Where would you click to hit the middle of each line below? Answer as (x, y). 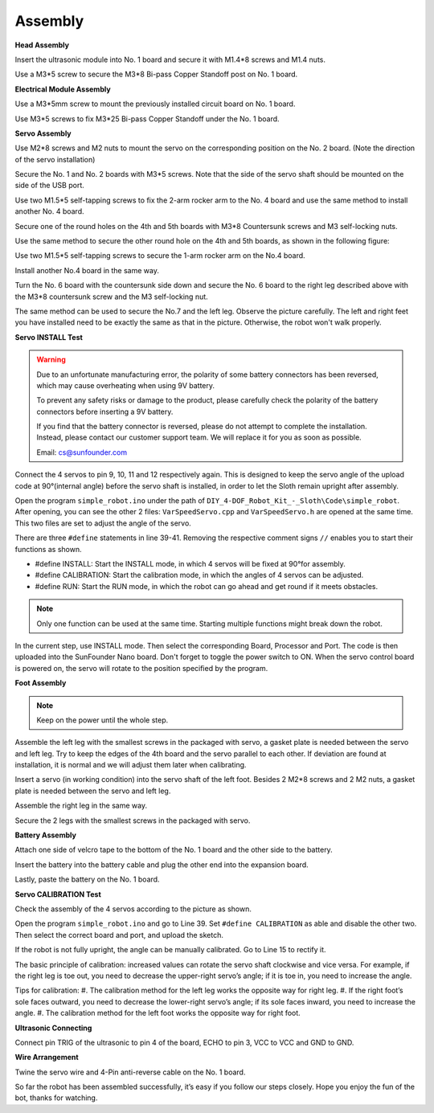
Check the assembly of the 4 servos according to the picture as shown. (133, 909)
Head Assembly (42, 45)
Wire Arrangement (47, 1058)
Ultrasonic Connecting (53, 1028)
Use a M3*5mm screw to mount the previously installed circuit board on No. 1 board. (155, 104)
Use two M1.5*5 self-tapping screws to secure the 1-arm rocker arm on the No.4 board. (160, 256)
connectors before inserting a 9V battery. (105, 411)
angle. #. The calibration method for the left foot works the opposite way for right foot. (158, 1013)
